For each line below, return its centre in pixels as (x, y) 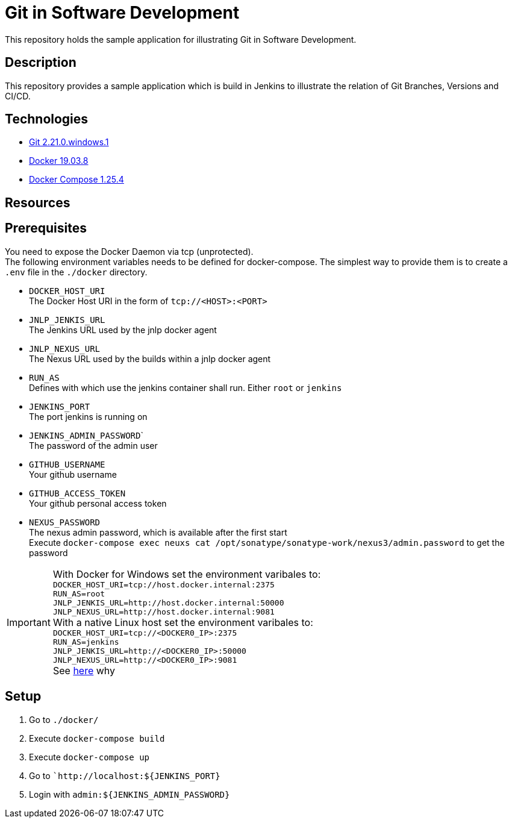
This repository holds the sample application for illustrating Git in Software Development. (181, 39)
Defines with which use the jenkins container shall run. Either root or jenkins (186, 387)
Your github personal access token (98, 503)
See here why (84, 670)
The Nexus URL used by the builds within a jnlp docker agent (150, 358)
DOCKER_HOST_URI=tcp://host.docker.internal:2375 (164, 584)
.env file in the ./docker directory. (76, 272)
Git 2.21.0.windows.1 (69, 142)
